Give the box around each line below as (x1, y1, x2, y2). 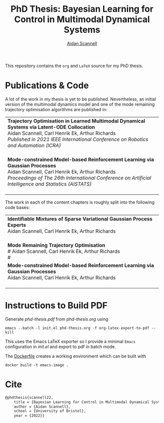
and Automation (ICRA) (7, 142, 61, 149)
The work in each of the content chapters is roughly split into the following (5, 199, 155, 205)
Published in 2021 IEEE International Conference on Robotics (7, 136, 148, 142)
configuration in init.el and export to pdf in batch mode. (5, 344, 116, 350)
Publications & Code (5, 80, 89, 91)
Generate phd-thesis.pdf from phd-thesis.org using (5, 316, 108, 322)
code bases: (5, 204, 30, 210)
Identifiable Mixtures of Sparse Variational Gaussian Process (7, 215, 153, 222)
